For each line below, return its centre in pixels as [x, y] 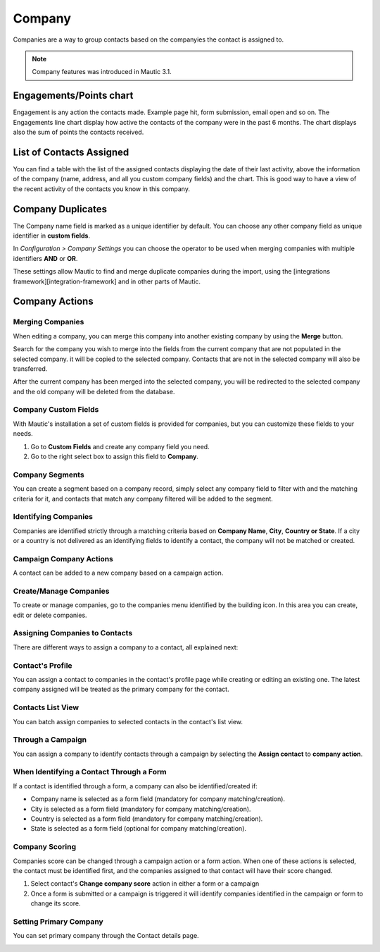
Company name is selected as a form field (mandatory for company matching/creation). [158, 799]
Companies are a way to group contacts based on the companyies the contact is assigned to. [148, 39]
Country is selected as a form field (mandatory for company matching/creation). [147, 819]
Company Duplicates [60, 209]
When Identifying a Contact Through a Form [90, 772]
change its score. [56, 903]
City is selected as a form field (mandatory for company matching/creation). [141, 809]
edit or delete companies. [50, 615]
